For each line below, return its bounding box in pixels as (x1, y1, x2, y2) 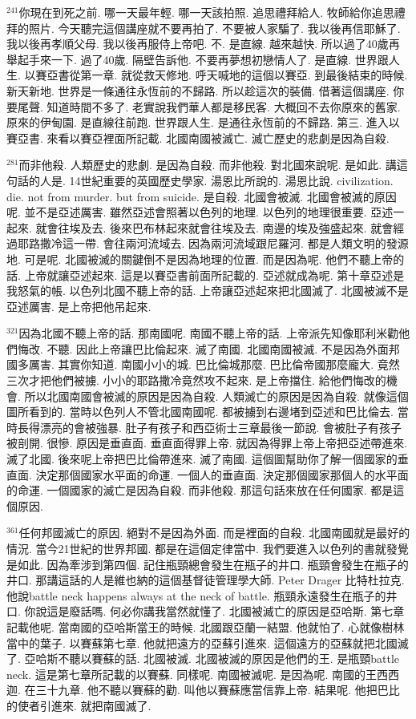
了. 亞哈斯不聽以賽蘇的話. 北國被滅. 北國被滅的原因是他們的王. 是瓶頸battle (6, 650, 399, 667)
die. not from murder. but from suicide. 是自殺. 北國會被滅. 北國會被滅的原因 (6, 188, 397, 204)
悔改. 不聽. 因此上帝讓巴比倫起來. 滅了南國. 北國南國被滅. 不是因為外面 (17, 340, 389, 357)
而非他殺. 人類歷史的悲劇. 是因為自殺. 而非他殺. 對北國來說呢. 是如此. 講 (18, 156, 397, 173)
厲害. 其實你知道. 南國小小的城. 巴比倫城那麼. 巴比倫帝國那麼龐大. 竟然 (28, 356, 400, 373)
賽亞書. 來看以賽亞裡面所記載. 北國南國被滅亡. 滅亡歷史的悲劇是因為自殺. (6, 129, 390, 146)
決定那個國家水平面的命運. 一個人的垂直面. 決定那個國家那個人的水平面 (35, 466, 409, 483)
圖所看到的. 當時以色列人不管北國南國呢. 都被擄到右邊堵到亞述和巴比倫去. (6, 403, 394, 420)
